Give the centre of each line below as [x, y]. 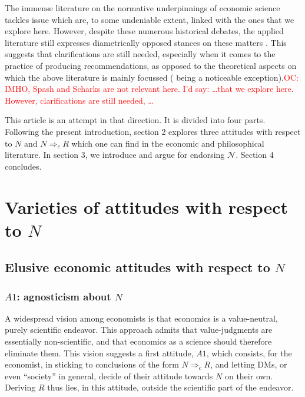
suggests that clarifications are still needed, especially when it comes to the [140, 54]
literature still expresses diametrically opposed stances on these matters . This [146, 42]
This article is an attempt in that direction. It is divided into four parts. [135, 120]
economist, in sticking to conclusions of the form [92, 364]
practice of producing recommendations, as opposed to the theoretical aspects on [151, 65]
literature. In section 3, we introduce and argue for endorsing [115, 155]
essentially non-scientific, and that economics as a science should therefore [138, 341]
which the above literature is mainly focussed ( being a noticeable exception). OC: [152, 77]
